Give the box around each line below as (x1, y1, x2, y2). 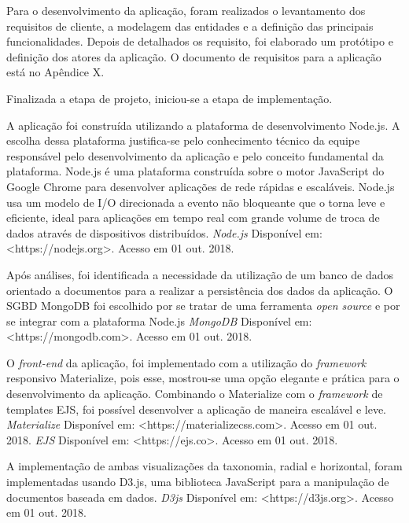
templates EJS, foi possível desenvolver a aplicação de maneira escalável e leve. (6, 400, 386, 417)
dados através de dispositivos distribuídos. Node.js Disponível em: (6, 224, 322, 241)
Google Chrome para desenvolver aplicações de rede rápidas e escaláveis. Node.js (6, 178, 395, 194)
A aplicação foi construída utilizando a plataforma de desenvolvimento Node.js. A (6, 116, 400, 133)
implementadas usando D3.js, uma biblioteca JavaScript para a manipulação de (6, 473, 389, 490)
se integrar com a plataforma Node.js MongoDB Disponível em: (6, 312, 312, 329)
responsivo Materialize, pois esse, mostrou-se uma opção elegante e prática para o (6, 370, 400, 386)
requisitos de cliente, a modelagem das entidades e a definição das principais (6, 17, 374, 34)
